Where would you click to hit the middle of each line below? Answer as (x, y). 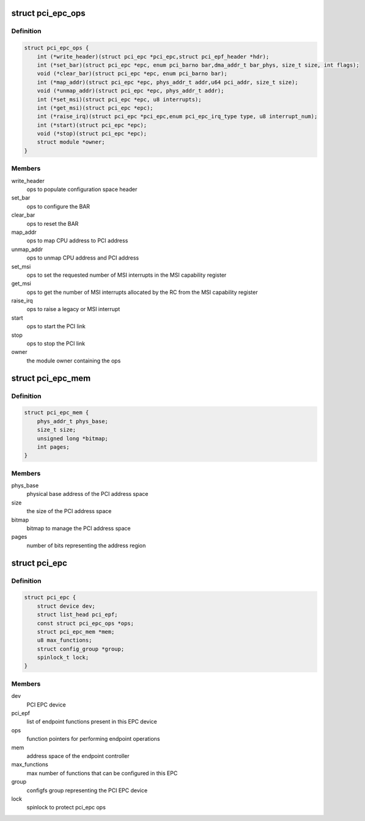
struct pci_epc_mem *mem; (76, 632)
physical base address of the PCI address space (87, 494)
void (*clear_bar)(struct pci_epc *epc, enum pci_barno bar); (132, 74)
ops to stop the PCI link (56, 343)
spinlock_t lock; (63, 658)
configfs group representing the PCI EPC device (87, 790)
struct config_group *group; (81, 649)
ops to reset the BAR (53, 223)
